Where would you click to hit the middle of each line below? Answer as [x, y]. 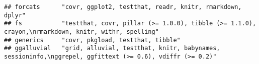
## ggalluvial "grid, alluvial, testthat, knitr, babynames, [112, 48]
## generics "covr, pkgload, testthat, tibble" [92, 40]
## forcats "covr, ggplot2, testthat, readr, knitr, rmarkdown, [123, 7]
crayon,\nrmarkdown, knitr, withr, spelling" [81, 32]
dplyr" [15, 15]
